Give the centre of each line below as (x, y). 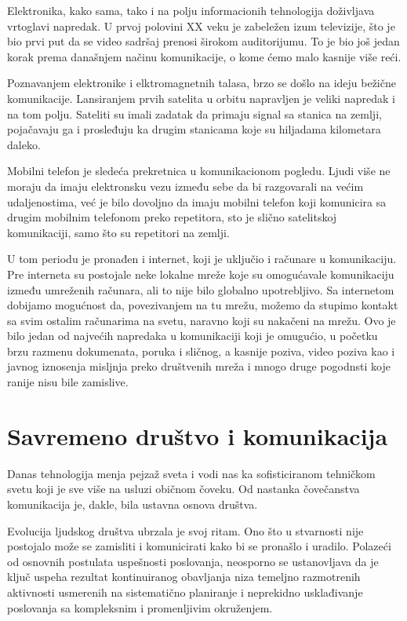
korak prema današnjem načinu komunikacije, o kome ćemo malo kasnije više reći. (204, 56)
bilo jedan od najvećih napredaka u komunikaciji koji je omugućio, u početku (193, 336)
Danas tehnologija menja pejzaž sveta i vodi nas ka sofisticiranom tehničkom (191, 473)
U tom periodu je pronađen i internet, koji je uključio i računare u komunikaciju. (202, 259)
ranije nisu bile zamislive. (68, 382)
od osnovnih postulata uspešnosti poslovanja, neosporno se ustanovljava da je (193, 561)
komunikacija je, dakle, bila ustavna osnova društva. (133, 504)
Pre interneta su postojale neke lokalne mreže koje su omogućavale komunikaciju (201, 274)
